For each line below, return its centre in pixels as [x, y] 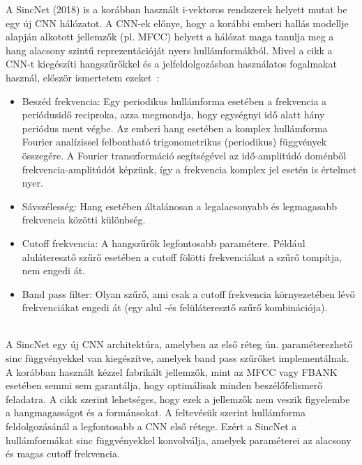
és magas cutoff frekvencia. [63, 454]
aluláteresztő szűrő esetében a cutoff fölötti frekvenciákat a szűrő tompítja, [182, 257]
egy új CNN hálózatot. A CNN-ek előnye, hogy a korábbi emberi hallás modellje [177, 23]
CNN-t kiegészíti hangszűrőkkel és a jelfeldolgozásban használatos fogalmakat [171, 64]
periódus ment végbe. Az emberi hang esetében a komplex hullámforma [175, 128]
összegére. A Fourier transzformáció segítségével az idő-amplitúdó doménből [184, 155]
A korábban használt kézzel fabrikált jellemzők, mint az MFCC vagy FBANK [172, 371]
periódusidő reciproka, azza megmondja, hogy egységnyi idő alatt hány [173, 115]
